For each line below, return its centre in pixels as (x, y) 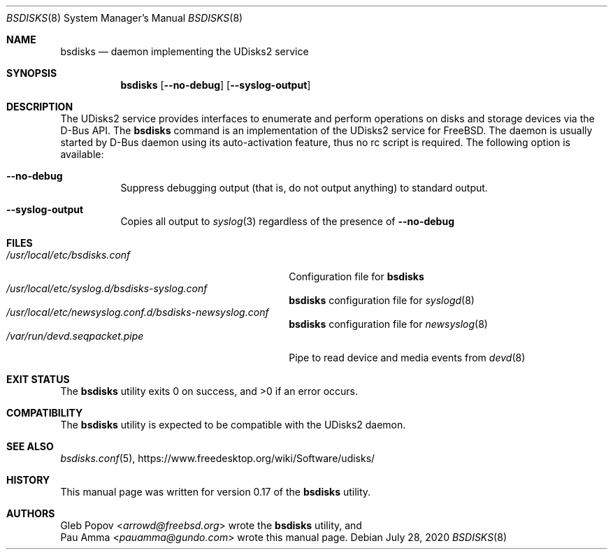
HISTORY (28, 480)
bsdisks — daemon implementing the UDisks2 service (185, 51)
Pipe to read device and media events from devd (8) (407, 358)
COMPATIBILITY (45, 413)
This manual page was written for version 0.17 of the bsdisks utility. (216, 492)
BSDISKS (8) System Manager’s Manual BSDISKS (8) (125, 18)
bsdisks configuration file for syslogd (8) (382, 300)
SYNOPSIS (32, 73)
